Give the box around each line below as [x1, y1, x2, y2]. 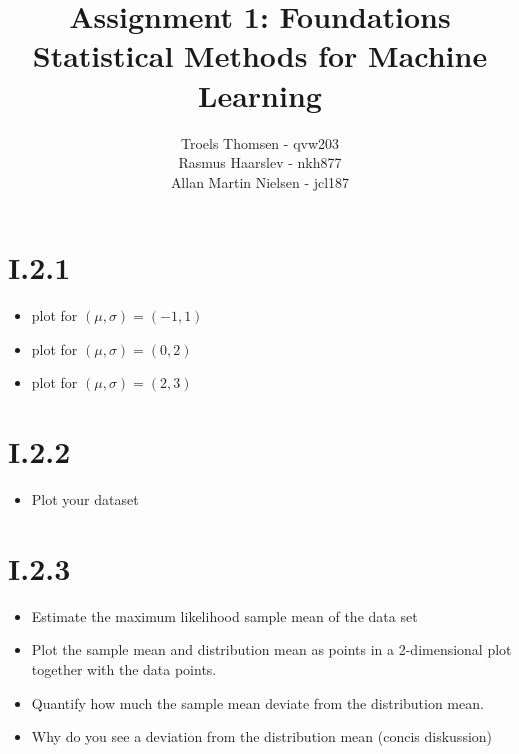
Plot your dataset [31, 489, 139, 510]
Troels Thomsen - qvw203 [180, 132, 340, 153]
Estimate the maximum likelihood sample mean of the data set [31, 605, 418, 626]
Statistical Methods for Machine [32, 35, 488, 76]
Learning [198, 74, 322, 115]
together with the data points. [31, 659, 217, 680]
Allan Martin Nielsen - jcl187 [170, 171, 350, 192]
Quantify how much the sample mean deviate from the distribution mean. [31, 692, 484, 713]
